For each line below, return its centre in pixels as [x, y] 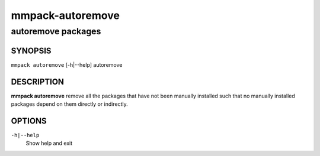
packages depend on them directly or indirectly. [70, 104]
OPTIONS [29, 121]
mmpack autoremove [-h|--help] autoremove [67, 64]
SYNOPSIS [31, 51]
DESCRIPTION [38, 82]
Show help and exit [49, 143]
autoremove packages [56, 31]
